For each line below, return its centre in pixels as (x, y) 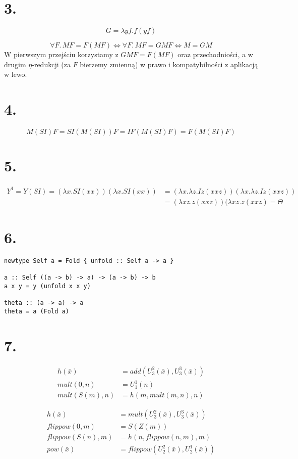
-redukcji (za (51, 64)
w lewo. (16, 74)
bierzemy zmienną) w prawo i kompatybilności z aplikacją (169, 64)
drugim (15, 64)
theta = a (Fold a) (37, 311)
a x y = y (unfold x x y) (47, 286)
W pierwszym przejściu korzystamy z (61, 54)
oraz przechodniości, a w (215, 54)
